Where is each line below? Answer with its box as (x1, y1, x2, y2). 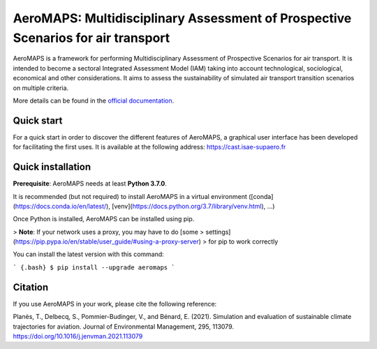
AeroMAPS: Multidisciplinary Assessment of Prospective (13, 10, 352, 26)
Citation (13, 281, 49, 293)
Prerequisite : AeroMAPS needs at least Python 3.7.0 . (13, 179, 167, 188)
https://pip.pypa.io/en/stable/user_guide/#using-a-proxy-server (15, 237, 199, 246)
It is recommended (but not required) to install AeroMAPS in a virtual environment (13, 192, 248, 200)
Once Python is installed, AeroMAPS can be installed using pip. (13, 215, 195, 223)
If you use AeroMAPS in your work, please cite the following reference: (13, 299, 217, 308)
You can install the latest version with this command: (13, 250, 164, 258)
